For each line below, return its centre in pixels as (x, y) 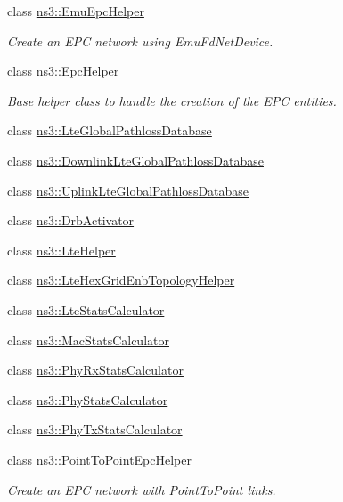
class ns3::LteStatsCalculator (86, 309)
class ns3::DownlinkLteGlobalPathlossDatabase (135, 160)
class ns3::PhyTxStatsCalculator (95, 429)
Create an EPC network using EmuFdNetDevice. (140, 40)
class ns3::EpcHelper (63, 71)
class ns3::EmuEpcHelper (76, 11)
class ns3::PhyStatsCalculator (88, 399)
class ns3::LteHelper (61, 250)
